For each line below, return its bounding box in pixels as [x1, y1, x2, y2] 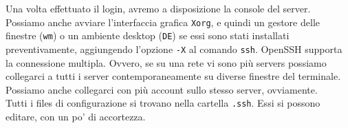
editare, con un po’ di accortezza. [6, 109, 146, 123]
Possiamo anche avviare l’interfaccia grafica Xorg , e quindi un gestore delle [6, 14, 320, 29]
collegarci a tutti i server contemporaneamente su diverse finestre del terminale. [6, 69, 341, 83]
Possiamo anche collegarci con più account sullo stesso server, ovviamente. [6, 82, 318, 96]
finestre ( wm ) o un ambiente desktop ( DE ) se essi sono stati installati [6, 28, 290, 43]
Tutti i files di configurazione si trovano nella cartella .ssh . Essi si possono [6, 96, 320, 110]
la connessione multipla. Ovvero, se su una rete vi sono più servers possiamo [6, 55, 327, 70]
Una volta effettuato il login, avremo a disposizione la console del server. [6, 1, 311, 15]
